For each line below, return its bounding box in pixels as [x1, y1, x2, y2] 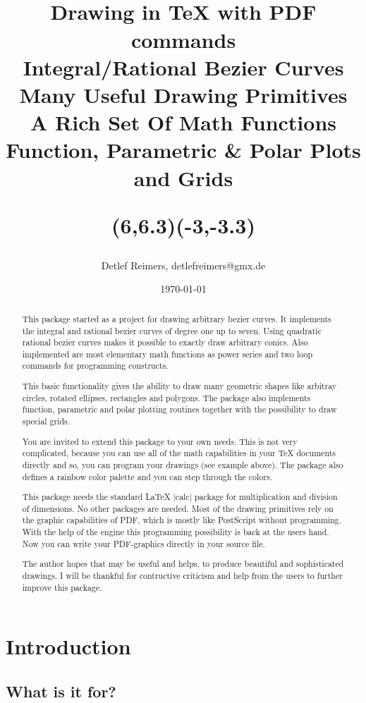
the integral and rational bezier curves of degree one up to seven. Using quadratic [22, 324, 322, 336]
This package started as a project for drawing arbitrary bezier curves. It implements [22, 312, 331, 324]
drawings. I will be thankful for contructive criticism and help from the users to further [22, 569, 343, 581]
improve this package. [22, 581, 102, 593]
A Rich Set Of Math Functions [30, 108, 336, 137]
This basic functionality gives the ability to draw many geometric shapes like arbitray [22, 380, 337, 392]
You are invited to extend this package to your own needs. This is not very [22, 435, 298, 447]
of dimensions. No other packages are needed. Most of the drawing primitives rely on [22, 502, 334, 514]
